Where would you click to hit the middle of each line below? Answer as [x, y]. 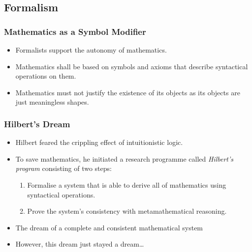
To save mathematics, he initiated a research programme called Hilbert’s [124, 158]
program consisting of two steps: [63, 168]
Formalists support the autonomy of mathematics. [91, 50]
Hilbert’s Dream [37, 124]
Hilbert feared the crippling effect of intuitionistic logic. [99, 142]
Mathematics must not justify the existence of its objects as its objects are [128, 92]
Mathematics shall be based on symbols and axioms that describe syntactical [132, 66]
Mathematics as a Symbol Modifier [75, 31]
